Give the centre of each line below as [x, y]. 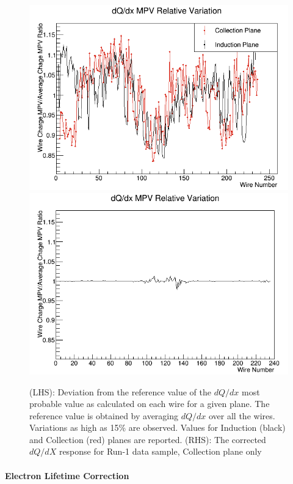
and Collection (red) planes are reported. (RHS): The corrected [148, 439]
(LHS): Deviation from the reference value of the [121, 391]
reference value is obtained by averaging [104, 415]
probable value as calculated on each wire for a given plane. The [150, 404]
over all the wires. [242, 415]
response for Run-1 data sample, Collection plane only [160, 451]
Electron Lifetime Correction [67, 475]
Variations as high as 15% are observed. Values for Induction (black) [157, 427]
